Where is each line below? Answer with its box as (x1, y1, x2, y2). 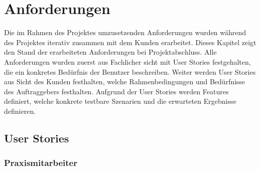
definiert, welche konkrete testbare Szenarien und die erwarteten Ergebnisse (4, 96, 236, 106)
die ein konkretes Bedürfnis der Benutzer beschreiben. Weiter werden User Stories (4, 66, 256, 77)
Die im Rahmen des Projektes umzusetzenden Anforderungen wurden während (4, 27, 246, 38)
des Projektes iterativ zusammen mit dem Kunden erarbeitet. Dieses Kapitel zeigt (4, 37, 256, 47)
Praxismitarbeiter (4, 156, 77, 169)
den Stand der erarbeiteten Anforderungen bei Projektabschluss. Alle (4, 47, 217, 57)
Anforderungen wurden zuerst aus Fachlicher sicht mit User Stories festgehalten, (4, 56, 251, 67)
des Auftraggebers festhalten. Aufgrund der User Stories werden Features (4, 86, 229, 96)
